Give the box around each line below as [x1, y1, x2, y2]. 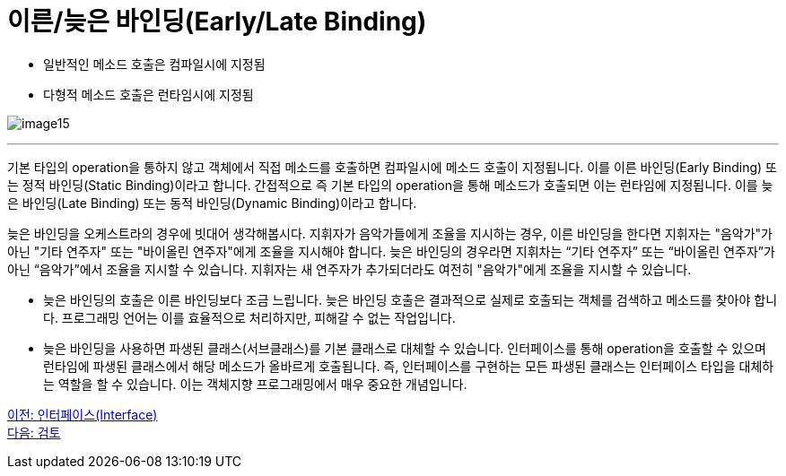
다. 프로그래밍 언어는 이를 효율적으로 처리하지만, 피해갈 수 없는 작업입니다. [43, 309, 456, 325]
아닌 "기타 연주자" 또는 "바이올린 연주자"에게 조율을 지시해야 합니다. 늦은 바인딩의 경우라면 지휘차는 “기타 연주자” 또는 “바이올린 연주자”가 [7, 243, 775, 259]
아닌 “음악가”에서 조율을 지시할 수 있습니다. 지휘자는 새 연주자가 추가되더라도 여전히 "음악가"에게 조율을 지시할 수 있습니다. [7, 261, 692, 277]
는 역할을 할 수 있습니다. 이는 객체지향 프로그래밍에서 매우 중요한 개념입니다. [43, 376, 467, 392]
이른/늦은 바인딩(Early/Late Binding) [7, 6, 427, 37]
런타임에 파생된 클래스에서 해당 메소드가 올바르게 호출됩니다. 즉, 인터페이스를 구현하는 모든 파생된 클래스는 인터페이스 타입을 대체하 [43, 358, 774, 374]
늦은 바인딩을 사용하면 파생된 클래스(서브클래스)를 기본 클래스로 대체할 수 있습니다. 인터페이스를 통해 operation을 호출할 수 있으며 [43, 340, 766, 356]
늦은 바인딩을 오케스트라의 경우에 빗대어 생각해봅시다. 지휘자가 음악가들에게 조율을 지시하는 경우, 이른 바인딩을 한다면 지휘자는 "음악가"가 [7, 225, 773, 241]
